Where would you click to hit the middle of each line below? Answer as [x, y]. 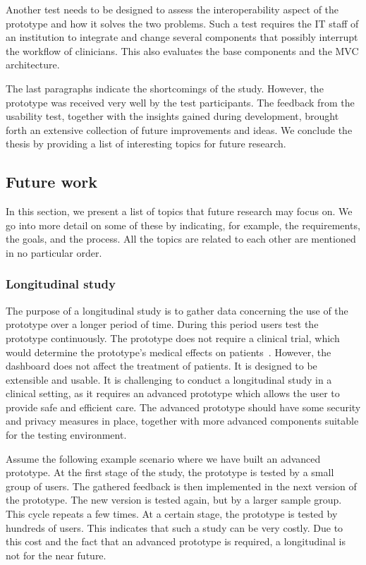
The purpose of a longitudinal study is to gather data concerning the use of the [177, 310]
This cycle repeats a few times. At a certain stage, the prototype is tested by [172, 514]
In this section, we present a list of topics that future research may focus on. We [179, 211]
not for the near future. [56, 555]
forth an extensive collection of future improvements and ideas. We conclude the [179, 129]
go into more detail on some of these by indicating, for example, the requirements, [183, 225]
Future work [52, 182]
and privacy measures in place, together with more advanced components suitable [182, 421]
